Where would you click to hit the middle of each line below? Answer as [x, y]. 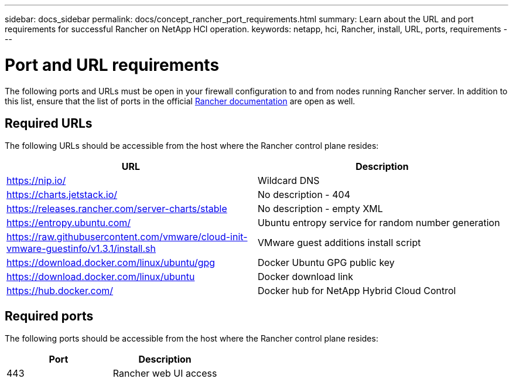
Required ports [49, 316]
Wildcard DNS [289, 181]
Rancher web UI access [165, 374]
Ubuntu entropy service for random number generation [379, 223]
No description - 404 [304, 195]
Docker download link [306, 277]
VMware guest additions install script [339, 243]
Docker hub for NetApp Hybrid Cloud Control [357, 291]
